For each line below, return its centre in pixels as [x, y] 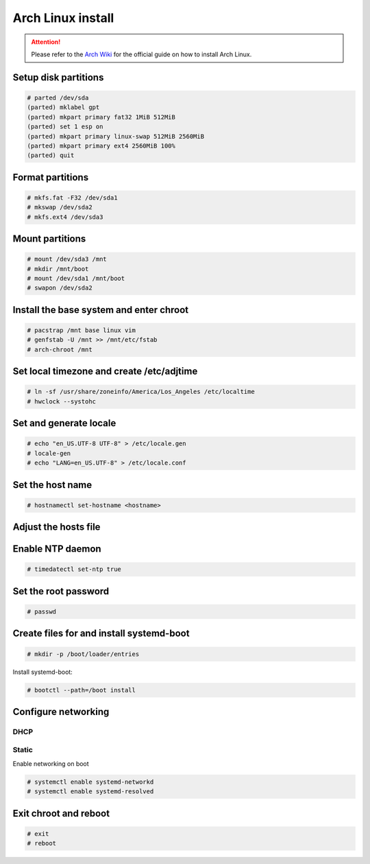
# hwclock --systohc [61, 401]
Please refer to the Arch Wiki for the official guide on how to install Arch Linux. [141, 54]
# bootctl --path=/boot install [82, 690]
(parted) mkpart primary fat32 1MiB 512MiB [101, 117]
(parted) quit [51, 155]
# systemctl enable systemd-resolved [90, 792]
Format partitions [51, 177]
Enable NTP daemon [57, 549]
